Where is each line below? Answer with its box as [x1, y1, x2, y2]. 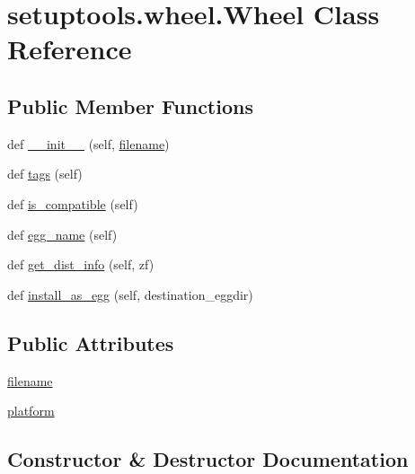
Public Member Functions [7, 92, 253, 119]
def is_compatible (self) [7, 194, 138, 213]
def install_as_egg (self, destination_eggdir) [7, 285, 253, 303]
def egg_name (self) [7, 224, 118, 243]
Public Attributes [7, 329, 174, 356]
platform [7, 401, 55, 420]
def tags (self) [7, 164, 83, 183]
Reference [7, 31, 132, 67]
